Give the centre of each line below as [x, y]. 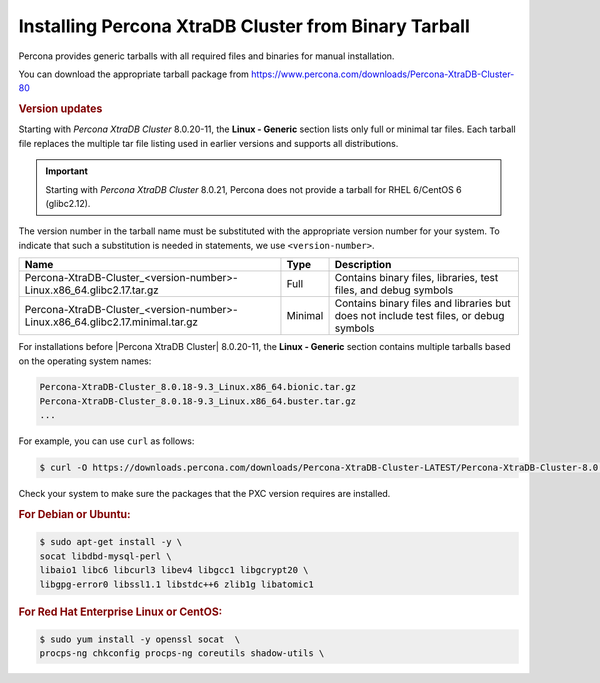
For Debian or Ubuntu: [74, 514]
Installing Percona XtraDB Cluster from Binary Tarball [244, 26]
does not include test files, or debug [419, 316]
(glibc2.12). [68, 203]
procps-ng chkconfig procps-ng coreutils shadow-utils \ [182, 653]
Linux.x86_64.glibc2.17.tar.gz [91, 290]
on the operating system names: [85, 361]
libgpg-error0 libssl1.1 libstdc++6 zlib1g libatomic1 [176, 584]
